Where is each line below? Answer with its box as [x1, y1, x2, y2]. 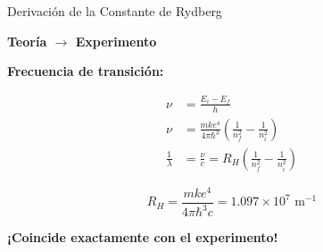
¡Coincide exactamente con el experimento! [7, 228, 278, 247]
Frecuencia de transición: [7, 62, 164, 80]
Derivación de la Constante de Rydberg [7, 2, 222, 20]
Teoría [7, 31, 47, 50]
